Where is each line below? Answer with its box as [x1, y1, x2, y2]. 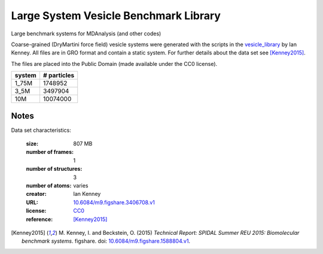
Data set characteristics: [11, 126, 71, 134]
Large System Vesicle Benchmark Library [11, 9, 221, 22]
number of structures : [26, 165, 83, 173]
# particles [42, 71, 75, 80]
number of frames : [26, 149, 74, 156]
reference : [26, 216, 53, 223]
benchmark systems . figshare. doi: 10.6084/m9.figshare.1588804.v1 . [22, 237, 191, 245]
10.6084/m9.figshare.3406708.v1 [73, 198, 155, 206]
